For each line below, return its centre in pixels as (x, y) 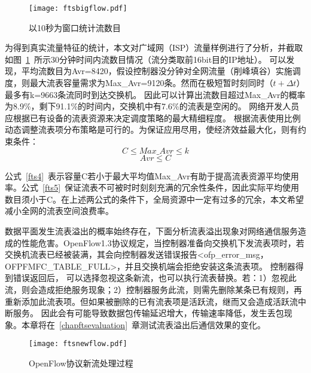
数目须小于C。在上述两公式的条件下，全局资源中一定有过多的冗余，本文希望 (155, 199)
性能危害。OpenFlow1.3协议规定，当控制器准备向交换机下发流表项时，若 (163, 242)
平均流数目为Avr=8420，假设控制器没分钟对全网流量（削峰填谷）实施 (157, 71)
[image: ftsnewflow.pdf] (78, 344)
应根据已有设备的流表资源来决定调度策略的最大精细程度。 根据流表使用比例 (153, 117)
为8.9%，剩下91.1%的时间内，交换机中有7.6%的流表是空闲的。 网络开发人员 (152, 106)
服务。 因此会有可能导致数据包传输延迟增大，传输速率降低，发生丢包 (148, 313)
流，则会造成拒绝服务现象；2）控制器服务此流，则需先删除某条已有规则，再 (153, 289)
